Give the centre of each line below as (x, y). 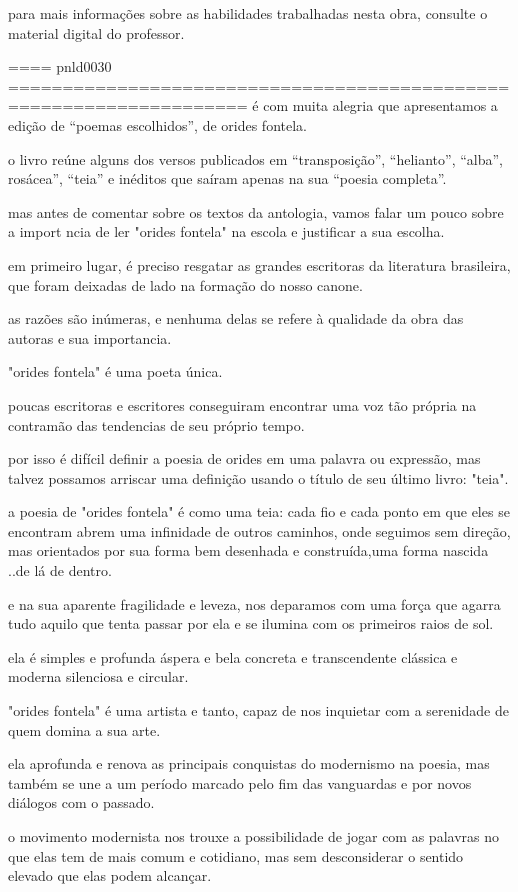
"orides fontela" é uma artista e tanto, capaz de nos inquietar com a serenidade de (258, 710)
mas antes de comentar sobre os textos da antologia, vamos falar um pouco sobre (256, 211)
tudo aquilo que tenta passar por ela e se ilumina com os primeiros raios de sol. (251, 623)
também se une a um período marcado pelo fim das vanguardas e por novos (240, 782)
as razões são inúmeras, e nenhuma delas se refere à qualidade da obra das (236, 318)
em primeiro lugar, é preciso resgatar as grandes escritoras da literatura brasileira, (259, 264)
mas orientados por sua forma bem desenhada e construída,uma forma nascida (248, 550)
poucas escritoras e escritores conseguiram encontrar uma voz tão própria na (242, 404)
